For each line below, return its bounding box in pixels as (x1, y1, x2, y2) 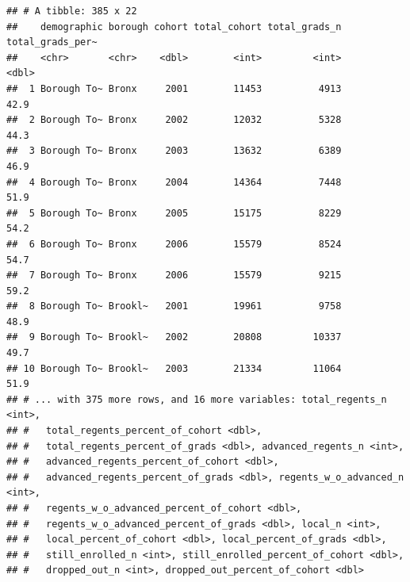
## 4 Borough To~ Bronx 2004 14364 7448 (6, 176, 342, 188)
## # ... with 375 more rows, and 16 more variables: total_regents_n (6, 393, 387, 405)
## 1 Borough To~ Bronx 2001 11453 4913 (6, 82, 342, 94)
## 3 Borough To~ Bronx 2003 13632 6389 (6, 145, 342, 157)
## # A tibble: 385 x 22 (6, 6, 137, 17)
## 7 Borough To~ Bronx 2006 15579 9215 (6, 270, 342, 281)
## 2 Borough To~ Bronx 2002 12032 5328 (6, 114, 342, 126)
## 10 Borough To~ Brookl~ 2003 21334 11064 (6, 362, 342, 374)
